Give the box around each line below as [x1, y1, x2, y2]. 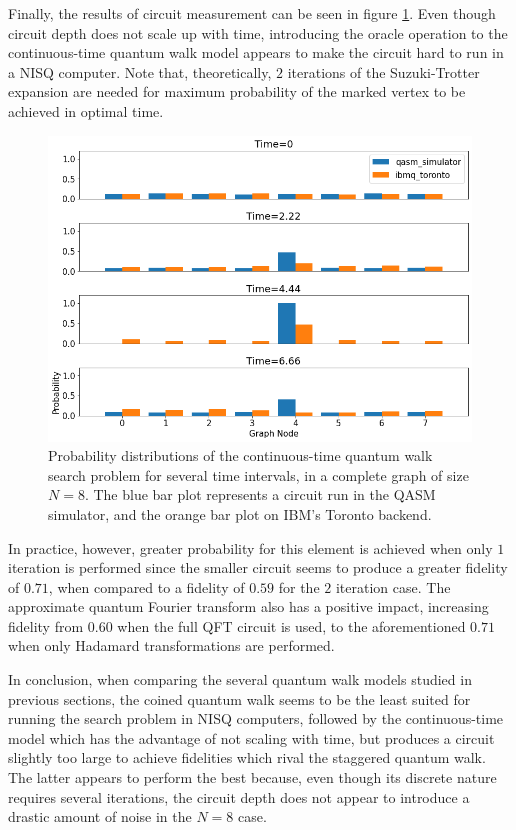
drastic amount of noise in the [8, 806, 192, 827]
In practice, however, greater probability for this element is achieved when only [8, 537, 493, 558]
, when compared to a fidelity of [48, 576, 245, 597]
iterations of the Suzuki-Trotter [287, 61, 480, 82]
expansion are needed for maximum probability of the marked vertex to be [8, 81, 466, 102]
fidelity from [8, 615, 84, 636]
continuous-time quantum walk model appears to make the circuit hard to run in [8, 42, 504, 63]
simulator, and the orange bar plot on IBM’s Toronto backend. [48, 503, 432, 524]
